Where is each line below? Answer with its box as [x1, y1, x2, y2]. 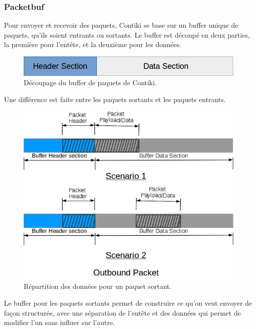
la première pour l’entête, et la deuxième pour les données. [4, 39, 181, 50]
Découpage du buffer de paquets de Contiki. [24, 77, 157, 88]
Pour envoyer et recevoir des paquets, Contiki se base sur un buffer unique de [4, 20, 238, 30]
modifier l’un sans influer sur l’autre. [4, 317, 115, 328]
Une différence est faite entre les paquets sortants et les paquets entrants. [4, 94, 226, 104]
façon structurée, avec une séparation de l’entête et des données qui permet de [4, 307, 241, 318]
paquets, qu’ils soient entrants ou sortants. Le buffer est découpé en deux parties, [4, 29, 250, 40]
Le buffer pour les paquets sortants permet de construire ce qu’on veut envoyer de [4, 298, 252, 308]
